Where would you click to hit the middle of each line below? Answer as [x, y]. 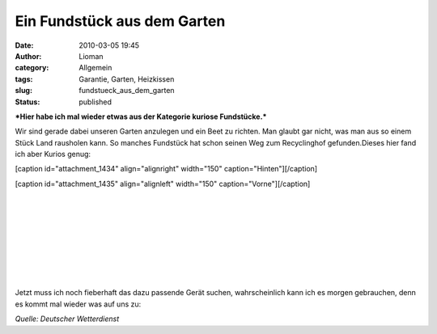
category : [32, 68]
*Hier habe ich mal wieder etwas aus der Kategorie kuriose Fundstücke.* [141, 116]
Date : [24, 45]
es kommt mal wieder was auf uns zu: [78, 304]
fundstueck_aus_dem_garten [127, 91]
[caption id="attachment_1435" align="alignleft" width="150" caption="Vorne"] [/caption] [163, 184]
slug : [23, 91]
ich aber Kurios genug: [53, 154]
